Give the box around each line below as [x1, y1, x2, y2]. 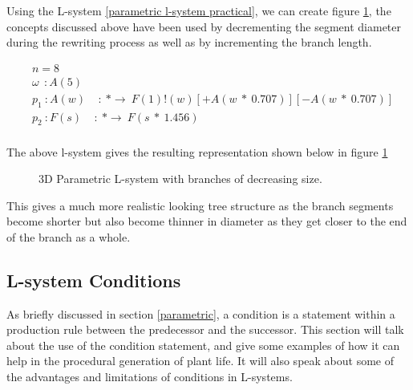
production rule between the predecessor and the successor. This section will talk [6, 321, 404, 338]
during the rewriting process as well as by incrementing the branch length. [6, 34, 372, 51]
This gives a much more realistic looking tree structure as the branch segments [6, 197, 394, 213]
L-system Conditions [6, 267, 181, 292]
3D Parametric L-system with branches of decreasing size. [38, 170, 322, 187]
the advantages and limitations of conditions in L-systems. [6, 368, 293, 385]
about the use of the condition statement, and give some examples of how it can [6, 336, 400, 353]
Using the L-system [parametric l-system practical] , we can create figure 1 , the [6, 2, 391, 18]
